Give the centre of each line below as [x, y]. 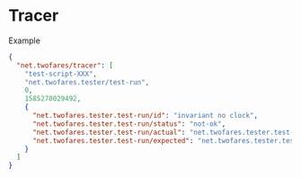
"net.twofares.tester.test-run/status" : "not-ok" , [129, 124]
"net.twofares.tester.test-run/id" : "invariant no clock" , [145, 116]
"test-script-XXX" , [61, 74]
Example [25, 40]
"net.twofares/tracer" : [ [65, 65]
